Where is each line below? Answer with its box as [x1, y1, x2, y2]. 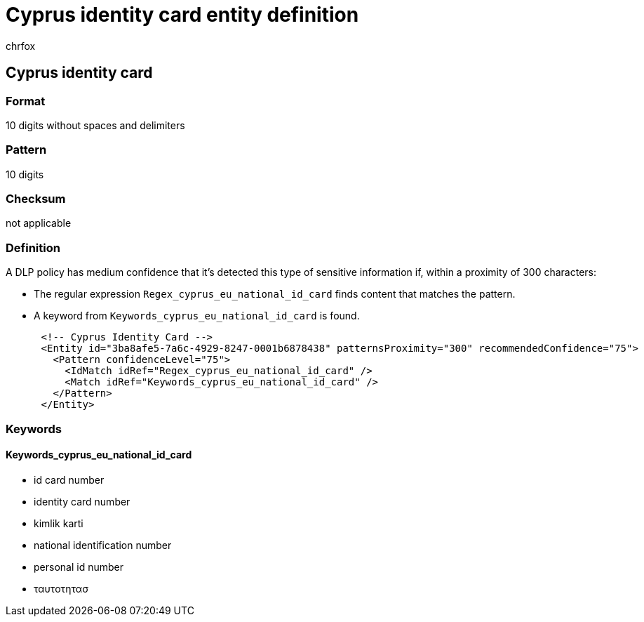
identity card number [34, 495, 130, 508]
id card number [34, 473, 105, 486]
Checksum [6, 192, 66, 206]
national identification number [34, 538, 172, 551]
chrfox [6, 39, 36, 52]
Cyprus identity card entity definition [6, 3, 359, 27]
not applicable [6, 217, 72, 230]
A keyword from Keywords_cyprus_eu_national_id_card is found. [34, 310, 360, 322]
